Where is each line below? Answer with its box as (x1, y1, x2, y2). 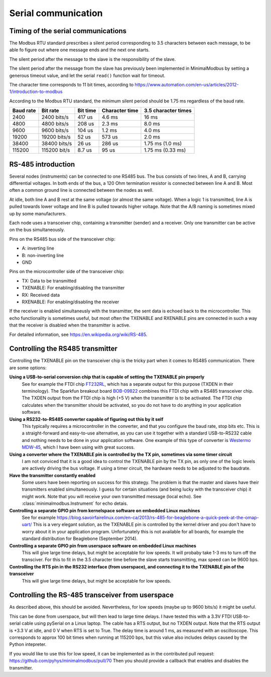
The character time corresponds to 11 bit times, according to (9, 82, 134, 88)
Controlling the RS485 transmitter (9, 345, 118, 353)
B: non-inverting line (22, 252, 64, 258)
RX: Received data (22, 292, 60, 298)
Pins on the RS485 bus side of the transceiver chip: (9, 236, 115, 242)
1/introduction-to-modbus (9, 88, 63, 95)
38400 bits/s (41, 140, 72, 147)
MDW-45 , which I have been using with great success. (22, 444, 135, 450)
